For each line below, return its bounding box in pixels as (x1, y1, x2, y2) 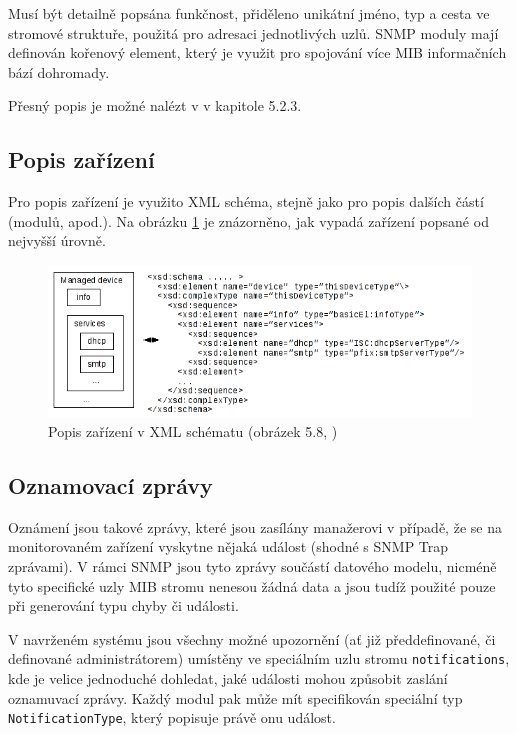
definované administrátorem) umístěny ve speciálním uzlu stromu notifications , (8, 648, 510, 669)
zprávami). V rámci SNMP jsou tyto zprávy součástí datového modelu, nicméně (8, 556, 497, 577)
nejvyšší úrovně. (8, 230, 106, 251)
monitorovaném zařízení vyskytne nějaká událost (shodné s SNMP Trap (8, 536, 449, 557)
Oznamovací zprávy (8, 470, 213, 501)
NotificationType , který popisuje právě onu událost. (8, 707, 336, 728)
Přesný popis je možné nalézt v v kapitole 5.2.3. (8, 95, 302, 116)
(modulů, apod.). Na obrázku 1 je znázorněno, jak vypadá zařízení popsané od (8, 210, 489, 231)
